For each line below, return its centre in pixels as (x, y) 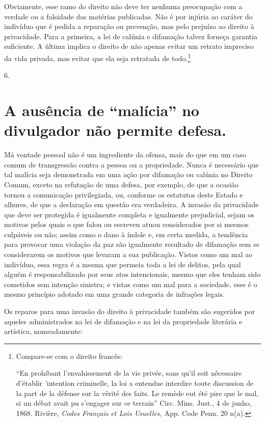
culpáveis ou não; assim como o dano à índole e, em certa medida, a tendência (126, 234)
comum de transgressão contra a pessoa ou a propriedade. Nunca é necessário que (131, 164)
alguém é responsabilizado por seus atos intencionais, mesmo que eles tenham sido (132, 274)
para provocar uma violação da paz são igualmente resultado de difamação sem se (132, 244)
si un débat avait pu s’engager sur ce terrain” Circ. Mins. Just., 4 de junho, (134, 403)
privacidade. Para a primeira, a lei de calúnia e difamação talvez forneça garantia (131, 36)
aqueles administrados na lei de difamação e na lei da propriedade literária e (123, 321)
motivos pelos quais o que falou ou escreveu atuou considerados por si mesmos (126, 224)
